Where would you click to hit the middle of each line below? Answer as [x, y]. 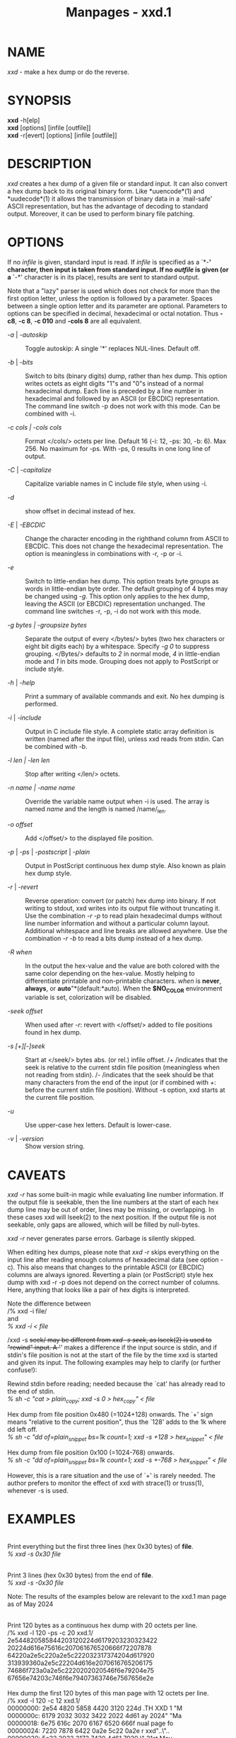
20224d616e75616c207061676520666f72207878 [79, 1648]
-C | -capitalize [29, 469]
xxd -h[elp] [24, 120]
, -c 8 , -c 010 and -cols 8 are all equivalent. [78, 321]
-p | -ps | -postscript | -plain [49, 852]
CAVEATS [36, 1175]
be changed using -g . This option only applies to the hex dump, [117, 596]
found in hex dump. [53, 1032]
